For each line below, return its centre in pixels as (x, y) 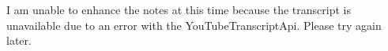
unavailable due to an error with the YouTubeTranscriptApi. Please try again (194, 25)
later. (19, 40)
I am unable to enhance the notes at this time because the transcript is (179, 9)
